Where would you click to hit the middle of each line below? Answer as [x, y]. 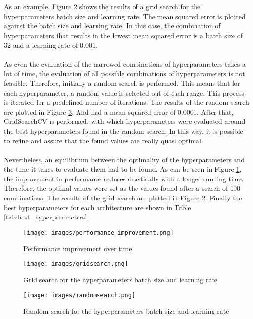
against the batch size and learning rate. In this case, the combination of [112, 26]
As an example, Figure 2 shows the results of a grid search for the [102, 7]
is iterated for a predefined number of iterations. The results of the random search [126, 102]
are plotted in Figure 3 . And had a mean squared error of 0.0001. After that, [119, 111]
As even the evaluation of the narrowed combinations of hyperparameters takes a [125, 64]
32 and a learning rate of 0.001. [51, 45]
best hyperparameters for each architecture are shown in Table [97, 207]
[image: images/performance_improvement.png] [98, 232]
